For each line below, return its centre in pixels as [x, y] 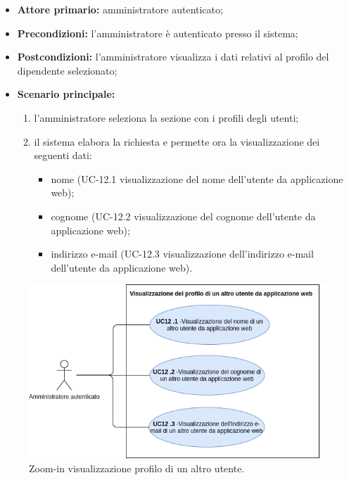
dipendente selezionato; [67, 70]
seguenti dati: [63, 155]
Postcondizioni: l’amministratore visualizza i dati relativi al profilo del [173, 57]
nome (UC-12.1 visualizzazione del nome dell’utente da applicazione [197, 178]
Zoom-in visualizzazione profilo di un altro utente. [137, 468]
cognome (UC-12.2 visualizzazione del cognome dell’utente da [183, 216]
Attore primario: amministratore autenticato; [120, 9]
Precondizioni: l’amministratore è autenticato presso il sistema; [158, 33]
